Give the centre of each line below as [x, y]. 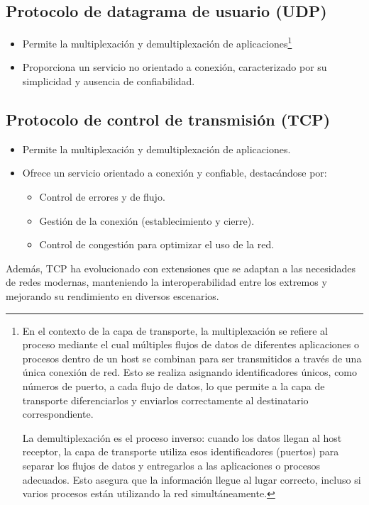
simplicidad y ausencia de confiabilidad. [109, 81]
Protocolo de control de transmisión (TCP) [168, 120]
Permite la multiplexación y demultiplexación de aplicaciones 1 [157, 42]
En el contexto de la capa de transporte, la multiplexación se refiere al [175, 330]
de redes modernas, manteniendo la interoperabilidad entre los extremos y [166, 282]
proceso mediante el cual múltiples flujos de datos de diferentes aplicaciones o [191, 344]
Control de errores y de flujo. [102, 197]
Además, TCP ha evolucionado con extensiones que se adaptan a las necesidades [181, 268]
